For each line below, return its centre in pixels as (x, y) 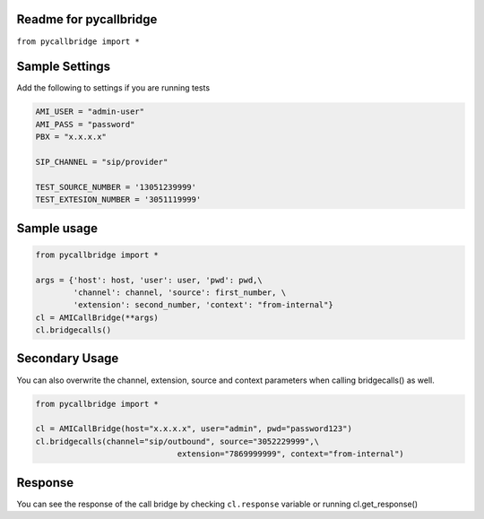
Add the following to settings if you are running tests (113, 88)
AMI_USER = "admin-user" (90, 112)
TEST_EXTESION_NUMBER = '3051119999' (118, 200)
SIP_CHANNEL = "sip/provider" (102, 162)
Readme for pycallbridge (87, 19)
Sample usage (57, 228)
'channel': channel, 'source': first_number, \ (180, 292)
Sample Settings (64, 67)
